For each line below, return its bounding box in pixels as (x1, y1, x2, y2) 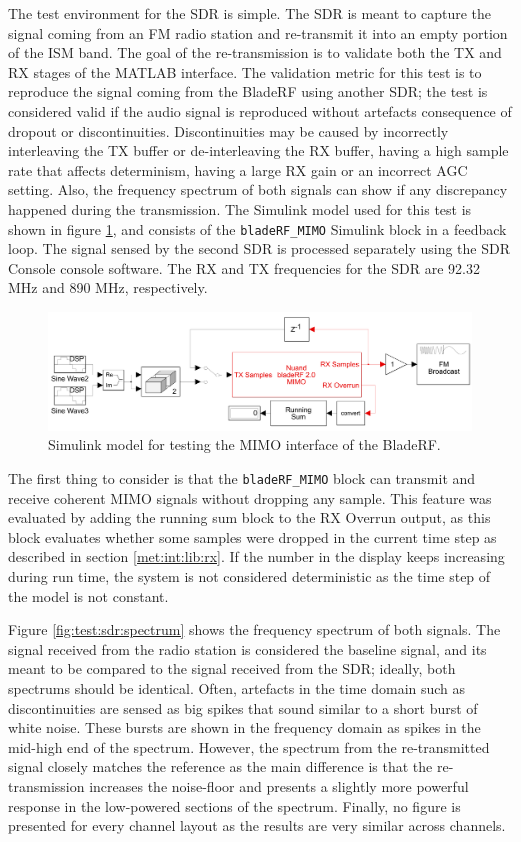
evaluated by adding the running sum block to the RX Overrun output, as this (8, 507, 491, 528)
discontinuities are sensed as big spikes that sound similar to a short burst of (8, 697, 478, 718)
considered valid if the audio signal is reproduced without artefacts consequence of (8, 100, 512, 121)
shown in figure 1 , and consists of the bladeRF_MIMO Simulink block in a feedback (8, 218, 507, 239)
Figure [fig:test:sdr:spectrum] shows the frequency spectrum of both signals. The (8, 619, 501, 640)
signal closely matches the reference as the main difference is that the (8, 756, 433, 777)
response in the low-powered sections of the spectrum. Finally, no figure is (8, 795, 461, 816)
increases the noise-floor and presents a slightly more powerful (89, 775, 469, 796)
